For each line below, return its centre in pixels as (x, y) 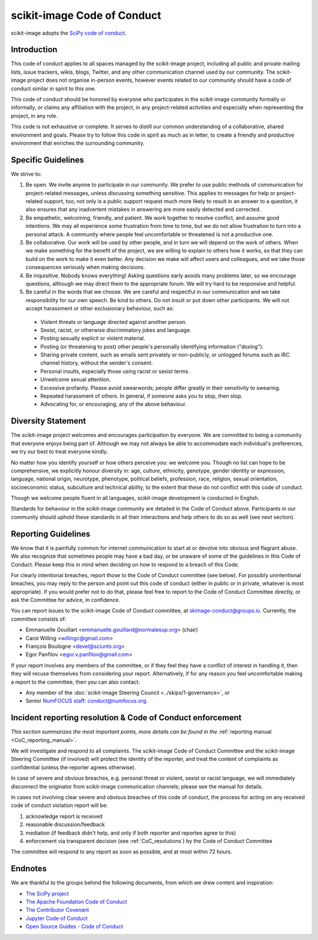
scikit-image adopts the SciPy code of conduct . (69, 33)
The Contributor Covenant (57, 910)
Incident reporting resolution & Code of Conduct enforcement (126, 718)
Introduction (34, 50)
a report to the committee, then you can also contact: (75, 682)
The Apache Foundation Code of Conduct (76, 902)
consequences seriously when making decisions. (85, 267)
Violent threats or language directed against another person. (114, 322)
